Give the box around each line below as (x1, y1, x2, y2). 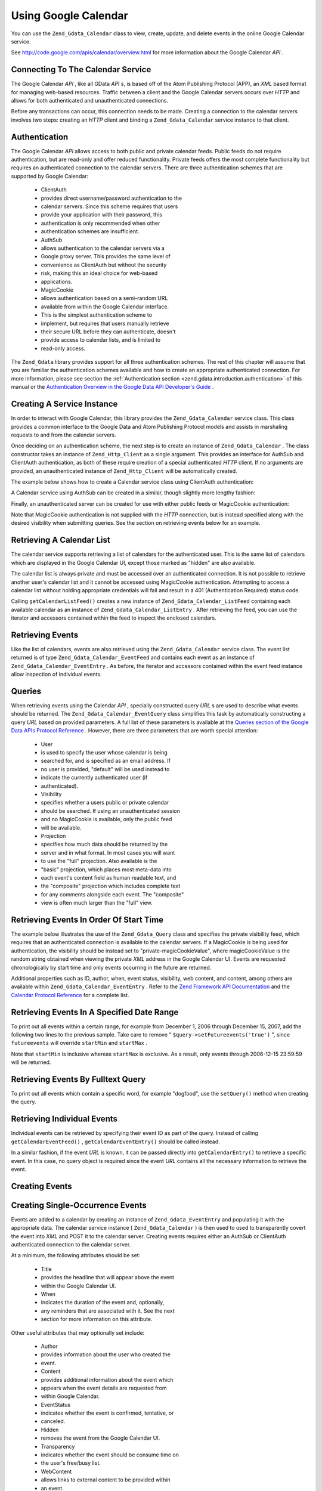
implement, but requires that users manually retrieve (41, 320, 169, 327)
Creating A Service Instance (11, 399, 118, 409)
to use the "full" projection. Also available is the (41, 858, 157, 865)
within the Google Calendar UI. (41, 1282, 116, 1289)
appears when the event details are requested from (41, 1384, 167, 1391)
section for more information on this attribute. (41, 1316, 153, 1323)
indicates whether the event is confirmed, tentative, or (41, 1409, 174, 1416)
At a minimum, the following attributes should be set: (11, 1252, 141, 1259)
